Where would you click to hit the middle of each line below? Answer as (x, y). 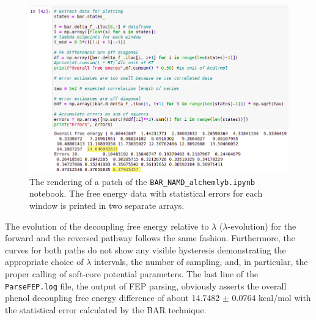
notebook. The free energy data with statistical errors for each (146, 193)
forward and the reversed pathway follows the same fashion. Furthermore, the (150, 238)
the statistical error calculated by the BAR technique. (106, 309)
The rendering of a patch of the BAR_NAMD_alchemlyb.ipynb (142, 181)
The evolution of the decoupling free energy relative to (107, 226)
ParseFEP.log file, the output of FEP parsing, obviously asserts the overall (146, 285)
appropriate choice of (44, 262)
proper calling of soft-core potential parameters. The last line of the (132, 274)
